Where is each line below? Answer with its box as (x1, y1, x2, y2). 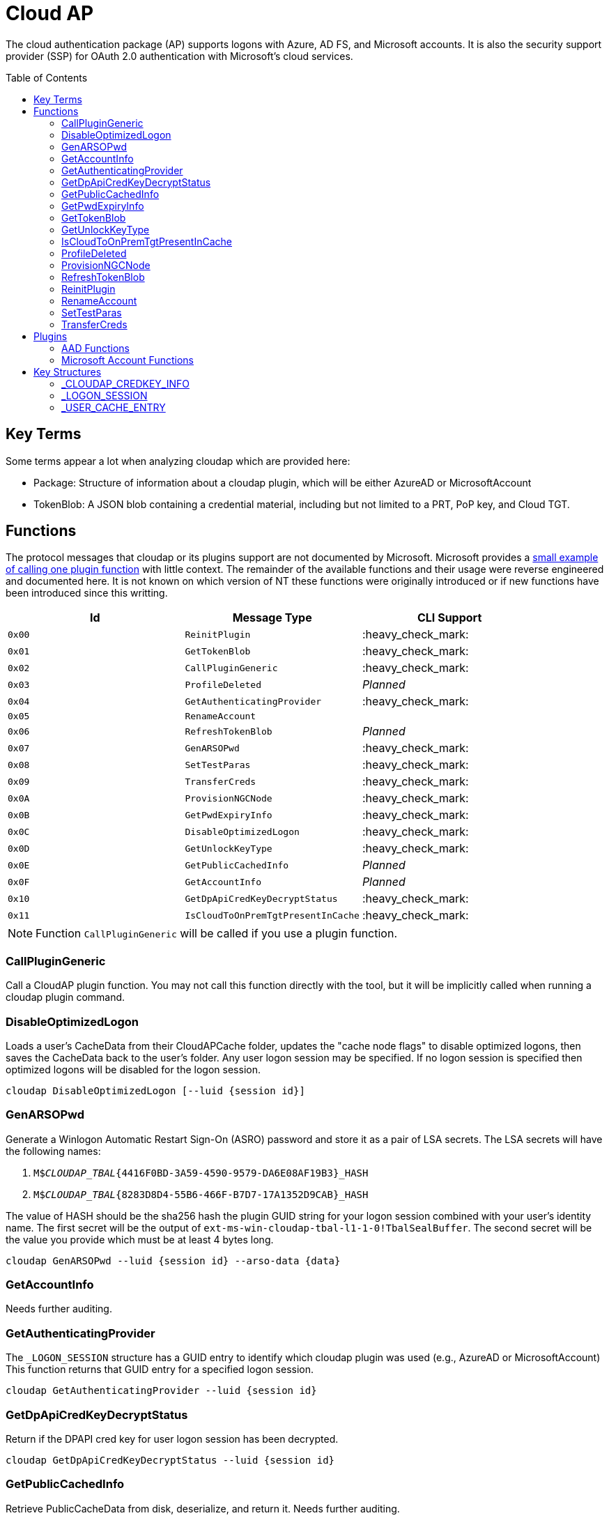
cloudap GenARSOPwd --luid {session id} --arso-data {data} (6, 1255, 341, 1266)
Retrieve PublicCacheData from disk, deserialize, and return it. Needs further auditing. (6, 1502, 400, 1515)
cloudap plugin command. (6, 991, 125, 1004)
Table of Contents (6, 71, 88, 84)
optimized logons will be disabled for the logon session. (6, 1063, 261, 1075)
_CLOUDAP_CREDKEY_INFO (61, 377, 190, 390)
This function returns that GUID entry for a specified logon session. (6, 1363, 314, 1376)
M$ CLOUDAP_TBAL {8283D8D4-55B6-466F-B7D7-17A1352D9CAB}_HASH (33, 1188, 369, 1200)
